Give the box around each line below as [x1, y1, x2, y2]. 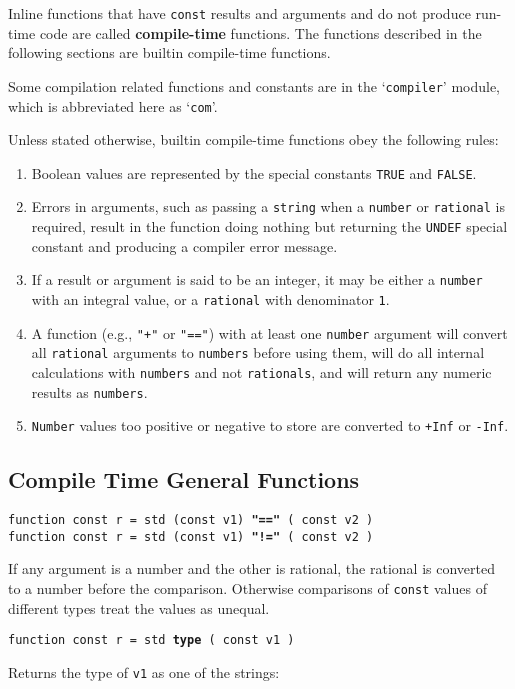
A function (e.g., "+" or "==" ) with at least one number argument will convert [31, 322, 508, 343]
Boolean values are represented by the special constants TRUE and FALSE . [31, 162, 477, 183]
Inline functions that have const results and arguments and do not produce [8, 3, 471, 23]
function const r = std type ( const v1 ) [8, 633, 295, 648]
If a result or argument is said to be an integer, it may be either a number [31, 269, 483, 290]
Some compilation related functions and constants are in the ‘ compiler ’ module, [8, 75, 501, 96]
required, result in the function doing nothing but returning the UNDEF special [31, 216, 508, 237]
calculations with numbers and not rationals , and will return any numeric [31, 361, 492, 382]
